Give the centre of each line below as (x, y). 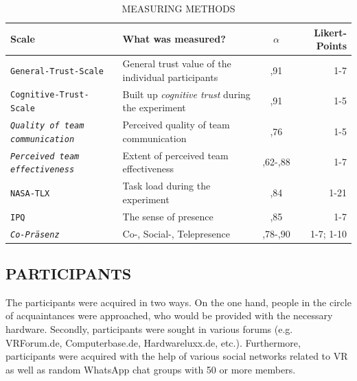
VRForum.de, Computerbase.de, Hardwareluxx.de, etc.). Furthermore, (153, 342)
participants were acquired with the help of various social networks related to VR (177, 356)
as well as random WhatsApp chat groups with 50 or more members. (151, 369)
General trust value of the (177, 63)
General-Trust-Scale (57, 71)
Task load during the (166, 186)
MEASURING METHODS (178, 8)
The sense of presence (168, 216)
